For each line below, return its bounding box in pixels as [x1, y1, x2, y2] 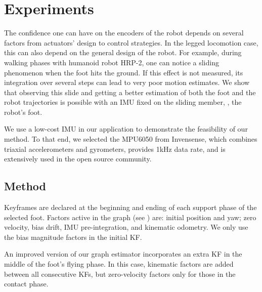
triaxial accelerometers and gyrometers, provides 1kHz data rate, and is [4, 143, 226, 154]
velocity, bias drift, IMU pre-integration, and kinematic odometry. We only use [4, 222, 248, 232]
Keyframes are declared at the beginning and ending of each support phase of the [4, 202, 257, 213]
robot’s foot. [4, 106, 42, 117]
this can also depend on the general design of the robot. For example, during [4, 47, 242, 58]
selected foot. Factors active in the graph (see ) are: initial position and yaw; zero [4, 212, 256, 222]
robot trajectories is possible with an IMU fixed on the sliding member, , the [4, 97, 242, 107]
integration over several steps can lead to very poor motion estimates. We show [4, 77, 250, 88]
